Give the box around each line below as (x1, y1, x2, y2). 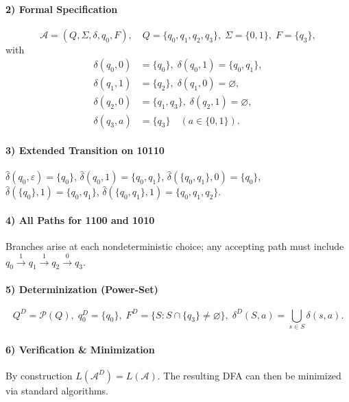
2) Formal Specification (5, 1, 118, 16)
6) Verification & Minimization (5, 342, 155, 356)
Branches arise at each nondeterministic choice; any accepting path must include (5, 239, 344, 253)
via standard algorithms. (5, 383, 108, 397)
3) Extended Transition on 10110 (5, 143, 165, 158)
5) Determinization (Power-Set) (5, 281, 158, 296)
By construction (5, 368, 73, 382)
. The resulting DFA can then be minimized (157, 368, 341, 382)
